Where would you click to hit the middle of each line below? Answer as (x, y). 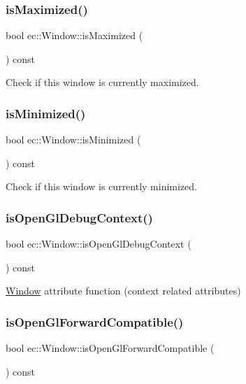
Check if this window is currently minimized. (102, 186)
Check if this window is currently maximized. (102, 82)
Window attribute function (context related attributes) (123, 291)
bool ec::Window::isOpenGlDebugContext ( (99, 244)
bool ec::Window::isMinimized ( (73, 140)
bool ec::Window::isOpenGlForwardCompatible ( (110, 348)
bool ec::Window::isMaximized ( (74, 35)
